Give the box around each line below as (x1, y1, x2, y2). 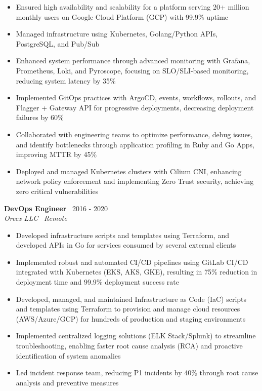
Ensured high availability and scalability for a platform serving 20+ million (16, 2, 249, 12)
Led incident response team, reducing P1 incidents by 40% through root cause (16, 367, 258, 378)
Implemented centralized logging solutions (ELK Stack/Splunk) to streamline (16, 330, 256, 341)
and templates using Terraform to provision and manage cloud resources (16, 303, 240, 314)
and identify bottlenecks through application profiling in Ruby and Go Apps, (16, 139, 254, 149)
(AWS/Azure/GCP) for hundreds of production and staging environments (16, 313, 246, 324)
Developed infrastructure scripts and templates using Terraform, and (16, 229, 230, 240)
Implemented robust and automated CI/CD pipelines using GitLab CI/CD (16, 256, 248, 267)
